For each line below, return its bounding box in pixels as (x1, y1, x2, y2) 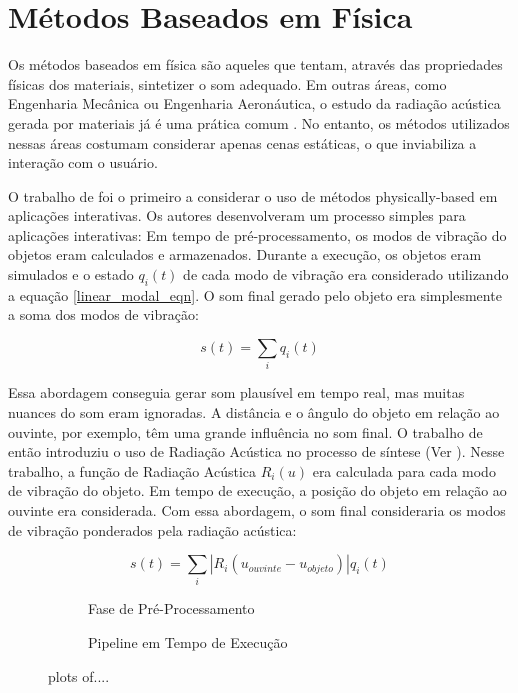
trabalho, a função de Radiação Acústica (8, 460, 257, 481)
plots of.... (48, 665, 110, 686)
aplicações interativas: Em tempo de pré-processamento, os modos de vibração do (8, 224, 507, 245)
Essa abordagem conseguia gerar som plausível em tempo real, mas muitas (8, 382, 465, 403)
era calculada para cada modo (312, 460, 496, 481)
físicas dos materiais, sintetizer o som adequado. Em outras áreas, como (8, 73, 447, 94)
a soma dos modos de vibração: (8, 304, 199, 325)
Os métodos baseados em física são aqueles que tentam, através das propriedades (8, 54, 503, 75)
